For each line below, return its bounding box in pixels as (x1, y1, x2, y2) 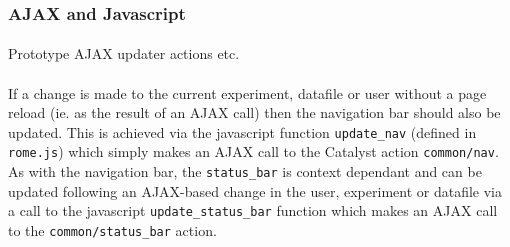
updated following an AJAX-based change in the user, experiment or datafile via (8, 180, 502, 201)
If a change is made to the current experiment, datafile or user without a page (8, 82, 487, 103)
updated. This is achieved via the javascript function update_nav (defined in (8, 121, 477, 142)
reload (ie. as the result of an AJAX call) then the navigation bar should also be (8, 102, 501, 123)
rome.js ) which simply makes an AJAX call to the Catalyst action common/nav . (8, 141, 499, 162)
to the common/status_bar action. (8, 220, 217, 241)
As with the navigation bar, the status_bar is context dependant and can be (8, 161, 482, 182)
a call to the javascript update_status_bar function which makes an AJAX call (8, 200, 498, 221)
